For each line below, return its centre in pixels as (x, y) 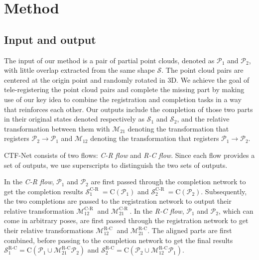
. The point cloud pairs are (202, 70)
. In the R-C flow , (157, 210)
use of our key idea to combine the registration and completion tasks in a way (123, 99)
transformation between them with (57, 128)
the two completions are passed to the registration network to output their (118, 201)
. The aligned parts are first (190, 230)
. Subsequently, (224, 191)
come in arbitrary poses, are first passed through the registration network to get (126, 220)
